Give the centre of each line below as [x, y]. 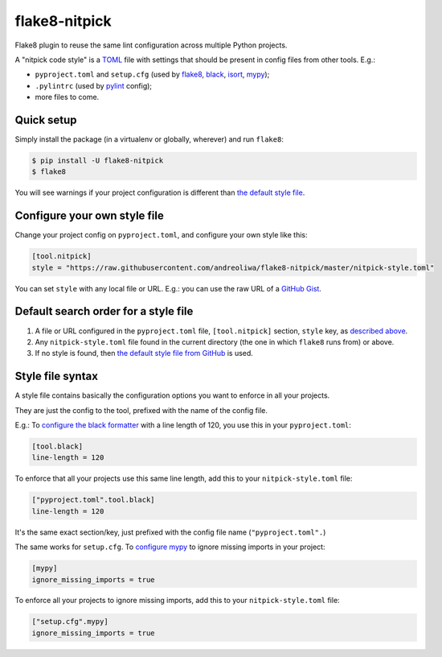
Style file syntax [56, 376]
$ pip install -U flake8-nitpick [98, 161]
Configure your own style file [90, 216]
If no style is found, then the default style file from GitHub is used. [144, 353]
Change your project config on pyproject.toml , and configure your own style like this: [161, 235]
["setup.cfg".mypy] [70, 622]
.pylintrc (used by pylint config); [94, 85]
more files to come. [67, 97]
